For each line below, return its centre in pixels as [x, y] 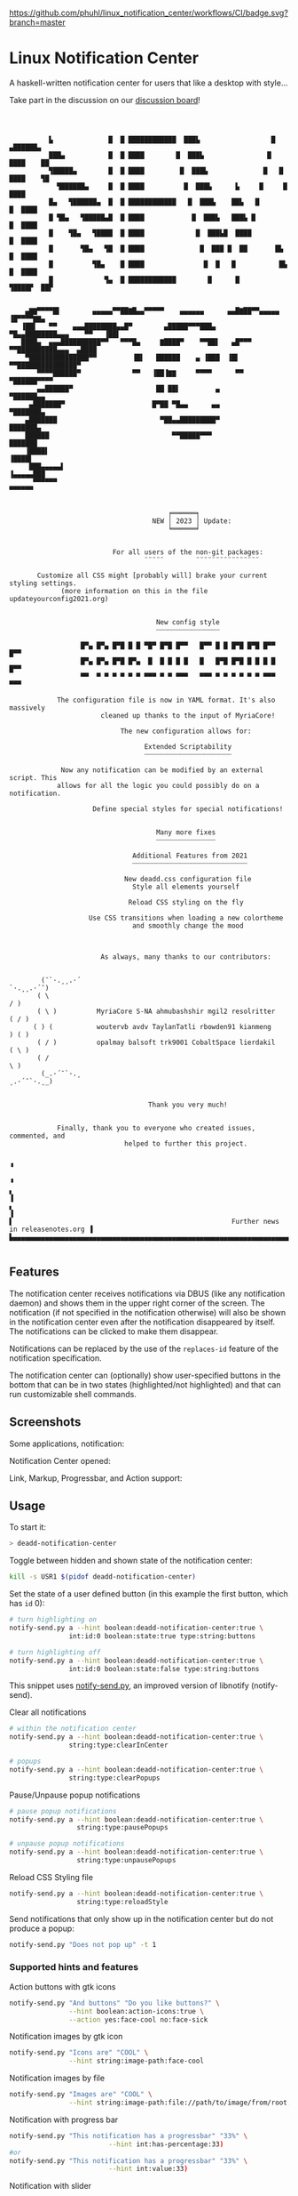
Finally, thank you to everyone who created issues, [156, 1128]
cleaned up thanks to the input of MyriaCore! [188, 715]
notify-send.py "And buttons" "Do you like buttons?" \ [114, 2003]
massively [27, 708]
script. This [33, 777]
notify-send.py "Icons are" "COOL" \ [79, 2053]
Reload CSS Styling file [51, 1877]
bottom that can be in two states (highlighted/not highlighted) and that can [145, 1384]
